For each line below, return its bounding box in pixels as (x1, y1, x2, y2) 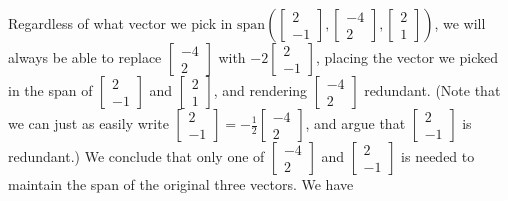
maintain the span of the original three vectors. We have (8, 174, 354, 194)
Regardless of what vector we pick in (8, 13, 233, 33)
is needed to (401, 146, 475, 166)
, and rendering (213, 80, 308, 100)
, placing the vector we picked (315, 47, 498, 67)
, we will (434, 13, 486, 33)
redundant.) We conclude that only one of (8, 146, 265, 166)
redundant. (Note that (364, 80, 501, 100)
